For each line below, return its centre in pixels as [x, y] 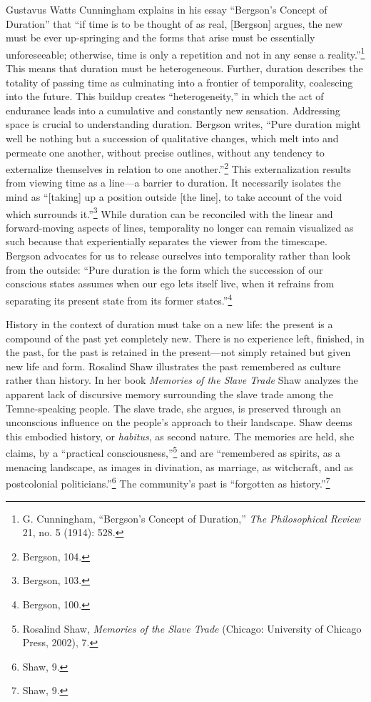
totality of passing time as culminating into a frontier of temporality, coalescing [179, 82]
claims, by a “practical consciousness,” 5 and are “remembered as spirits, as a [173, 452]
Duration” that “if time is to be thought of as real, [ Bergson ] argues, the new [174, 23]
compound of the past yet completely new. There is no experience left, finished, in [185, 338]
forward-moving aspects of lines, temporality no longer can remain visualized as [180, 227]
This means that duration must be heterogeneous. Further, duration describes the [184, 68]
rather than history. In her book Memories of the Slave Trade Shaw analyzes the [182, 380]
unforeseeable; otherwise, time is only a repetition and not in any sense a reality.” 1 [185, 53]
